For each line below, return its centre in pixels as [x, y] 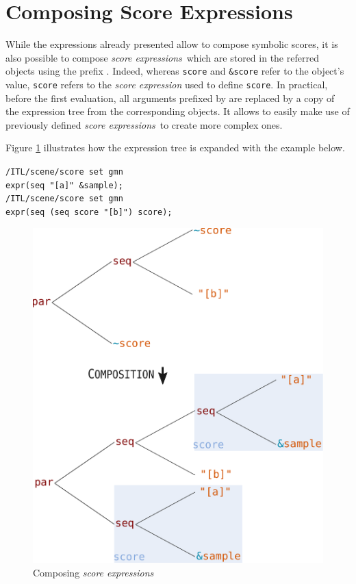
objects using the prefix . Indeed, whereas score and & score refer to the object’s [175, 71]
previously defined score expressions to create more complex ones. [144, 124]
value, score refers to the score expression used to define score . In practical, [167, 84]
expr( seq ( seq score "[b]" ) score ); [89, 212]
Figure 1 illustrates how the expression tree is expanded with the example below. [175, 148]
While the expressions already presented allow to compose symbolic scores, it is [172, 44]
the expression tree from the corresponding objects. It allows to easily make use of [178, 111]
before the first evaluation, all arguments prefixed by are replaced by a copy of [170, 98]
